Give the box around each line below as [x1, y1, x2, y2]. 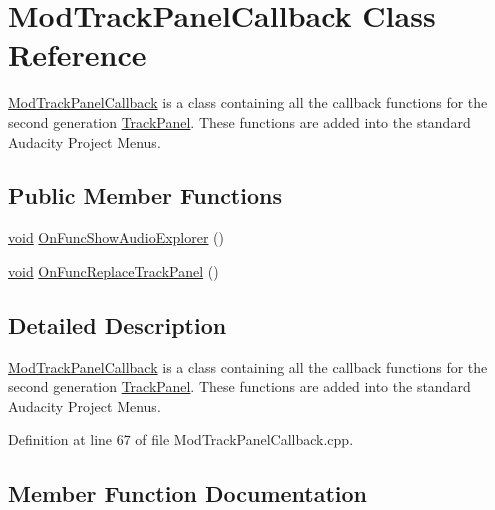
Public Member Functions [8, 180, 282, 211]
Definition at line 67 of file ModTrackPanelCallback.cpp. [8, 429, 354, 450]
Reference [8, 34, 147, 75]
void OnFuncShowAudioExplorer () [8, 227, 225, 248]
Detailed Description [8, 309, 227, 340]
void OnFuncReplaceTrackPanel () [8, 260, 219, 281]
